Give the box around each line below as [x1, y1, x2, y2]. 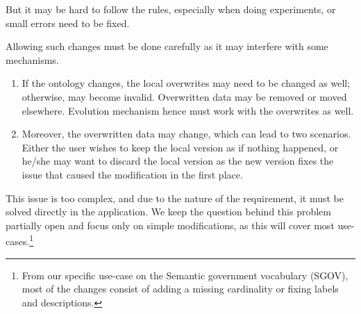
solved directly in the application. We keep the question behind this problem [6, 204, 331, 219]
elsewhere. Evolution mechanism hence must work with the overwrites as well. [22, 103, 354, 117]
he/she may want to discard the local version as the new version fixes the [22, 154, 334, 168]
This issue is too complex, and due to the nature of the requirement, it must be [6, 190, 344, 205]
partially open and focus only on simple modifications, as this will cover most [6, 217, 335, 232]
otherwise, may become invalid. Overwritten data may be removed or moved [22, 89, 347, 104]
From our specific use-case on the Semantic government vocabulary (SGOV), [22, 267, 349, 282]
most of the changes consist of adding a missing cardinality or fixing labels [22, 281, 339, 296]
